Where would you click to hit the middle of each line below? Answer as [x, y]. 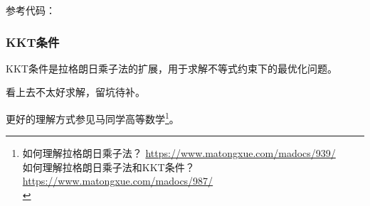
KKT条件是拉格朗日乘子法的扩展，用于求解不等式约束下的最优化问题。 [171, 68]
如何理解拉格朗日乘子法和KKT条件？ [109, 167]
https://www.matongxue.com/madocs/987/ [118, 181]
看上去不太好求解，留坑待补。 [75, 92]
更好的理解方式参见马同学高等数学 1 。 [92, 118]
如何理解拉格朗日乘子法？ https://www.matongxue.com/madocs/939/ [179, 153]
